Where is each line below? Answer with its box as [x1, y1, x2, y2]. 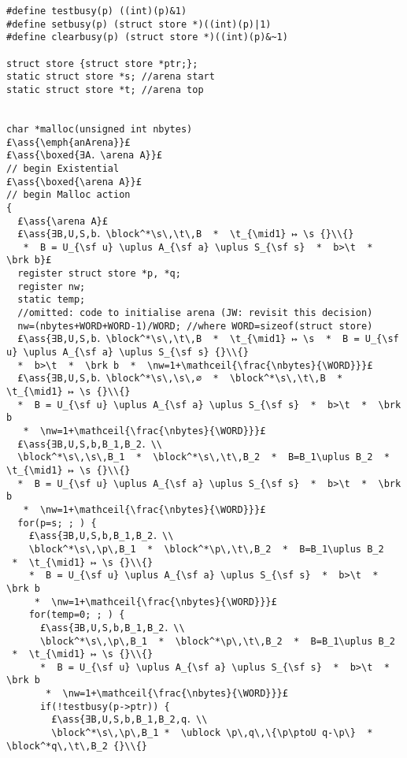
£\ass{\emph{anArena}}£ [6, 136, 131, 148]
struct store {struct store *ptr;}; [6, 58, 198, 69]
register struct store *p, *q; [17, 268, 181, 280]
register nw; [17, 281, 86, 292]
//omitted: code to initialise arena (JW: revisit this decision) [17, 307, 373, 319]
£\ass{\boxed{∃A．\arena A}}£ [6, 150, 163, 162]
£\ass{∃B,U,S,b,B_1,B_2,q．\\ [51, 714, 208, 726]
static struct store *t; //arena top [6, 84, 204, 95]
